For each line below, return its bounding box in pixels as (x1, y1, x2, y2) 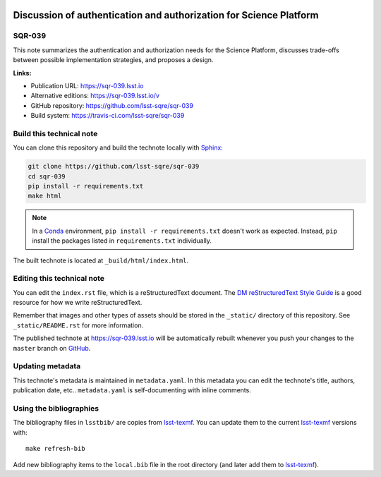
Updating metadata (13, 361, 81, 371)
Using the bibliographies (13, 403, 99, 413)
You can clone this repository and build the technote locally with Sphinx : (13, 143, 224, 152)
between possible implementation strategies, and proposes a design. (13, 56, 214, 64)
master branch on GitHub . (13, 344, 91, 352)
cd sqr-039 (28, 172, 66, 180)
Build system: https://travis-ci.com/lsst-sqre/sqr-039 (30, 111, 185, 120)
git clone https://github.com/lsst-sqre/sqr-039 (28, 162, 200, 171)
